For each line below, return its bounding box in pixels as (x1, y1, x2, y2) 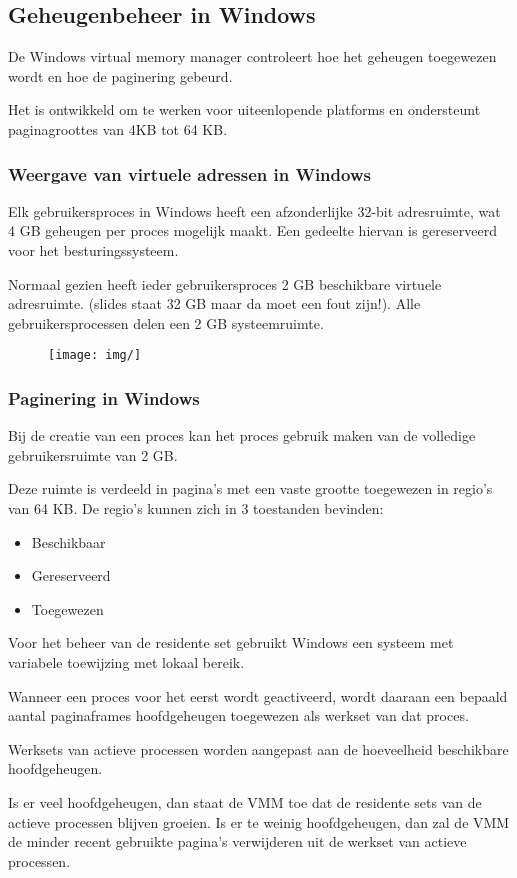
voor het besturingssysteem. (8, 239, 179, 260)
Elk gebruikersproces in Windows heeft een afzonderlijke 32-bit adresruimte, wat (8, 200, 501, 221)
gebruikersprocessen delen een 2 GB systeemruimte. (8, 312, 324, 333)
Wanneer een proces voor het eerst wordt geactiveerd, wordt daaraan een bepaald (8, 685, 508, 706)
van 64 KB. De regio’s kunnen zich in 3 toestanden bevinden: (8, 498, 384, 519)
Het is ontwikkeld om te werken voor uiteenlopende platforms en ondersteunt (8, 99, 481, 120)
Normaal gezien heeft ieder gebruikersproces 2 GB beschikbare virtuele (8, 273, 442, 294)
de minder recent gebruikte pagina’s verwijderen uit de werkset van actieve (8, 831, 467, 852)
